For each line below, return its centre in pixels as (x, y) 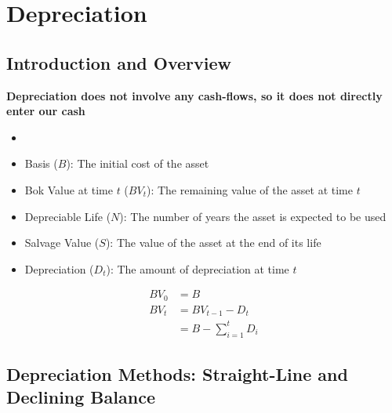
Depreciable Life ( (68, 216)
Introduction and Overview (119, 62)
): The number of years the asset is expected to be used (253, 216)
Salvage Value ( (62, 243)
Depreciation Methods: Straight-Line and (177, 374)
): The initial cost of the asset (138, 163)
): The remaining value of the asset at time (249, 189)
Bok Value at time (69, 189)
